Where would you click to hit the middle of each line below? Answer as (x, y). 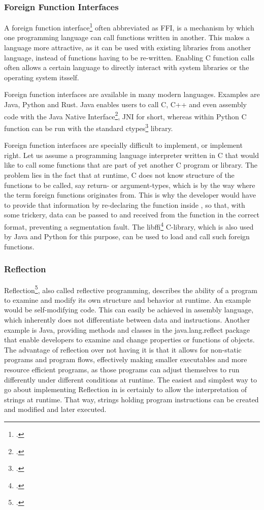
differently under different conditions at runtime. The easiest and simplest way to (130, 379)
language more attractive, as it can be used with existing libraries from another (128, 47)
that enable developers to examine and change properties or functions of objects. (129, 340)
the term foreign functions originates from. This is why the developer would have (130, 195)
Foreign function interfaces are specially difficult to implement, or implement (123, 145)
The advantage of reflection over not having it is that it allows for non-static (123, 349)
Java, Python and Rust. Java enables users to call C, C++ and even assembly (126, 104)
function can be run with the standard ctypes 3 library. (89, 127)
